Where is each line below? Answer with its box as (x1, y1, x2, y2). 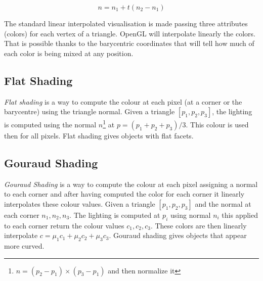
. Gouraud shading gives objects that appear (109, 230, 247, 241)
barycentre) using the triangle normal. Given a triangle (4, 106, 175, 117)
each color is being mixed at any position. (4, 48, 134, 58)
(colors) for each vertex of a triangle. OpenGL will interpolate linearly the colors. (4, 28, 255, 38)
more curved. (4, 241, 45, 251)
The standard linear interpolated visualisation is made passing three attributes (4, 18, 248, 28)
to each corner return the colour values (4, 220, 124, 230)
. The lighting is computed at (69, 209, 160, 220)
